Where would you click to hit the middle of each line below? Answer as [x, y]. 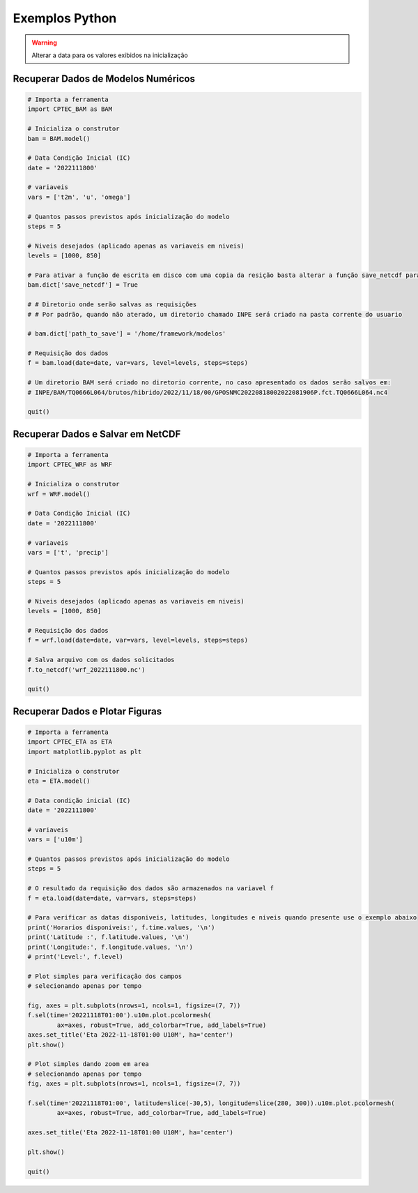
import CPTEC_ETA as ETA [70, 742]
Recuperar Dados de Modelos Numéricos [104, 78]
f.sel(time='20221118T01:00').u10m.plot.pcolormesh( [119, 1015]
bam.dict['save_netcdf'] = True [83, 285]
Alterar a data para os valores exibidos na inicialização [110, 55]
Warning [44, 43]
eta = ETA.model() [59, 781]
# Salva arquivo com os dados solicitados [101, 660]
